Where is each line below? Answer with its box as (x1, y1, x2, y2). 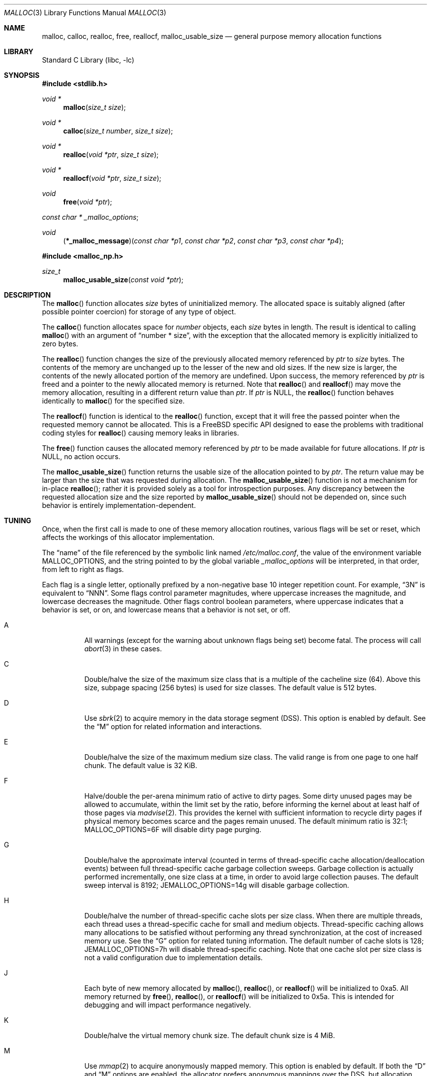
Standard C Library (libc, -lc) (42, 56, 134, 64)
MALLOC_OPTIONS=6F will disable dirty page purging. (84, 825, 262, 834)
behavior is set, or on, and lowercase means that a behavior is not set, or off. (42, 605, 290, 614)
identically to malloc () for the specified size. (42, 397, 185, 405)
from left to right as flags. (42, 565, 124, 573)
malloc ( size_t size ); (63, 103, 126, 111)
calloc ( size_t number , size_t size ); (63, 127, 173, 135)
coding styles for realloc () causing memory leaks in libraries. (42, 429, 239, 437)
